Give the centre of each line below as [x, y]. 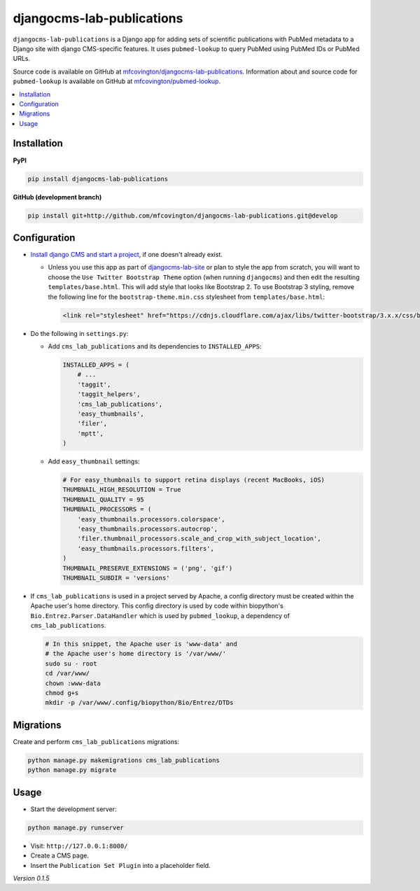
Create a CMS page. [59, 856]
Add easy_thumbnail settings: [94, 461]
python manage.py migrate [72, 770]
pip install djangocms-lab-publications [98, 179]
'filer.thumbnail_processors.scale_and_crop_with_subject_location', [199, 539]
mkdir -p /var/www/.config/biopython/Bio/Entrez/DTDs [139, 703]
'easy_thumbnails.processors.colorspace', [151, 519]
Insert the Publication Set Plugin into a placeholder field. [120, 865]
